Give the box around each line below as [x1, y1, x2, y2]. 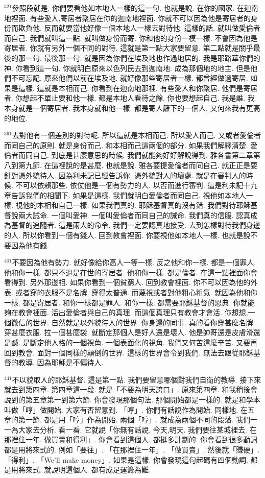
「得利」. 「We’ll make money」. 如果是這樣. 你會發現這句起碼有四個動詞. [4, 454, 248, 465]
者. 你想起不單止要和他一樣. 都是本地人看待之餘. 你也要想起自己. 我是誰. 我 [4, 92, 255, 103]
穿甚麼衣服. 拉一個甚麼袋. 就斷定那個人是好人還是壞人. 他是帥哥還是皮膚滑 [4, 327, 253, 338]
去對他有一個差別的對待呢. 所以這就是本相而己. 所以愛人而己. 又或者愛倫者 [12, 130, 261, 140]
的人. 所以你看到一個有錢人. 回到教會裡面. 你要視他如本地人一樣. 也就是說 [4, 230, 251, 241]
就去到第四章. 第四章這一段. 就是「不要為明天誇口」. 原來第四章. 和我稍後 [4, 384, 251, 395]
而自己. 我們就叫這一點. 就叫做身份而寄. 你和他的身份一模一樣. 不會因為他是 [4, 32, 258, 43]
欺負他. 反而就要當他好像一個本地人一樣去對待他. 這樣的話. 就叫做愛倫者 [18, 22, 260, 33]
